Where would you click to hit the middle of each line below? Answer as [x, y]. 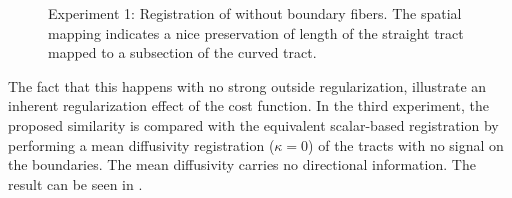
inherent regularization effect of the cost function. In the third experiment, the [248, 105]
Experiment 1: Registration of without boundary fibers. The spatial [255, 13]
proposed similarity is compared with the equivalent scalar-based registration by [253, 124]
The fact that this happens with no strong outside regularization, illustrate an [247, 85]
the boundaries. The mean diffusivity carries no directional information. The [242, 164]
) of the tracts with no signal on [406, 144]
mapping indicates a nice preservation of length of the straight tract [256, 32]
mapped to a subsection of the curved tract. [182, 52]
